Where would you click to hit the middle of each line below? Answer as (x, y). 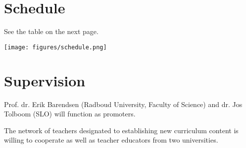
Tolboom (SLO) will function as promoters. (70, 114)
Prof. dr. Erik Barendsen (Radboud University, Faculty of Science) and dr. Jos (123, 104)
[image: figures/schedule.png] (55, 47)
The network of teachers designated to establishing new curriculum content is (121, 130)
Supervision (45, 80)
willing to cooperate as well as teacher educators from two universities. (111, 140)
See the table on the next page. (51, 31)
